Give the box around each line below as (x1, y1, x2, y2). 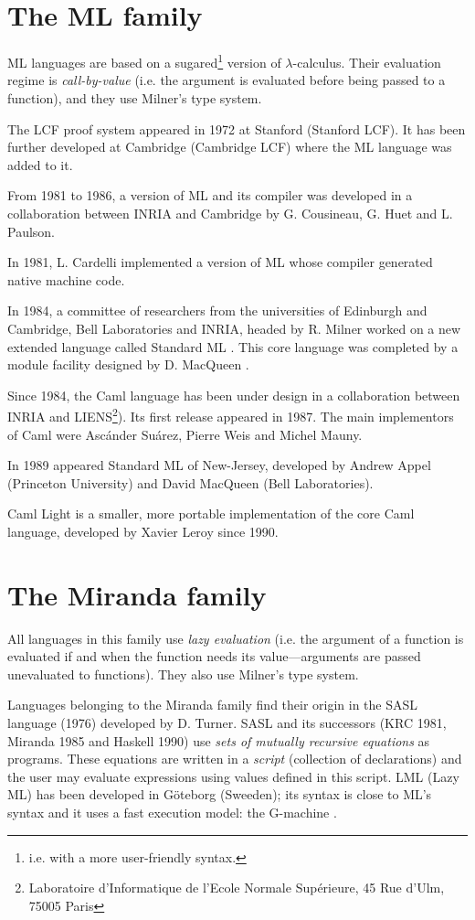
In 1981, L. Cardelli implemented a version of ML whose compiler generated (7, 252, 433, 272)
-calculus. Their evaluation (292, 52, 441, 71)
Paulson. (7, 221, 56, 241)
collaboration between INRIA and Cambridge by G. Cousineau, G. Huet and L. (7, 203, 453, 222)
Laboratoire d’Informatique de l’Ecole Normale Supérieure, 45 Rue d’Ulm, (28, 878, 445, 897)
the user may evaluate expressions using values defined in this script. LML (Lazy (7, 766, 459, 786)
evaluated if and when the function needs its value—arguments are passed (7, 647, 421, 666)
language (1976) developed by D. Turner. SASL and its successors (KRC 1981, (7, 713, 447, 732)
